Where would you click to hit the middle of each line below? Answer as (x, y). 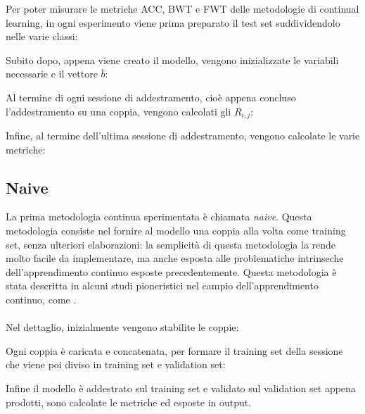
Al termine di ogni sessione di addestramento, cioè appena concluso (151, 97)
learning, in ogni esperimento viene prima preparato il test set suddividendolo (173, 22)
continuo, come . (41, 299)
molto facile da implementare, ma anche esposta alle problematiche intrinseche (175, 258)
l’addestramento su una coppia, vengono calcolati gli (119, 111)
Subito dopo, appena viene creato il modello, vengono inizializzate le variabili (172, 59)
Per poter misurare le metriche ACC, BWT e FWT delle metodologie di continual (182, 8)
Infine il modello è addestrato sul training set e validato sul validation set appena (181, 388)
